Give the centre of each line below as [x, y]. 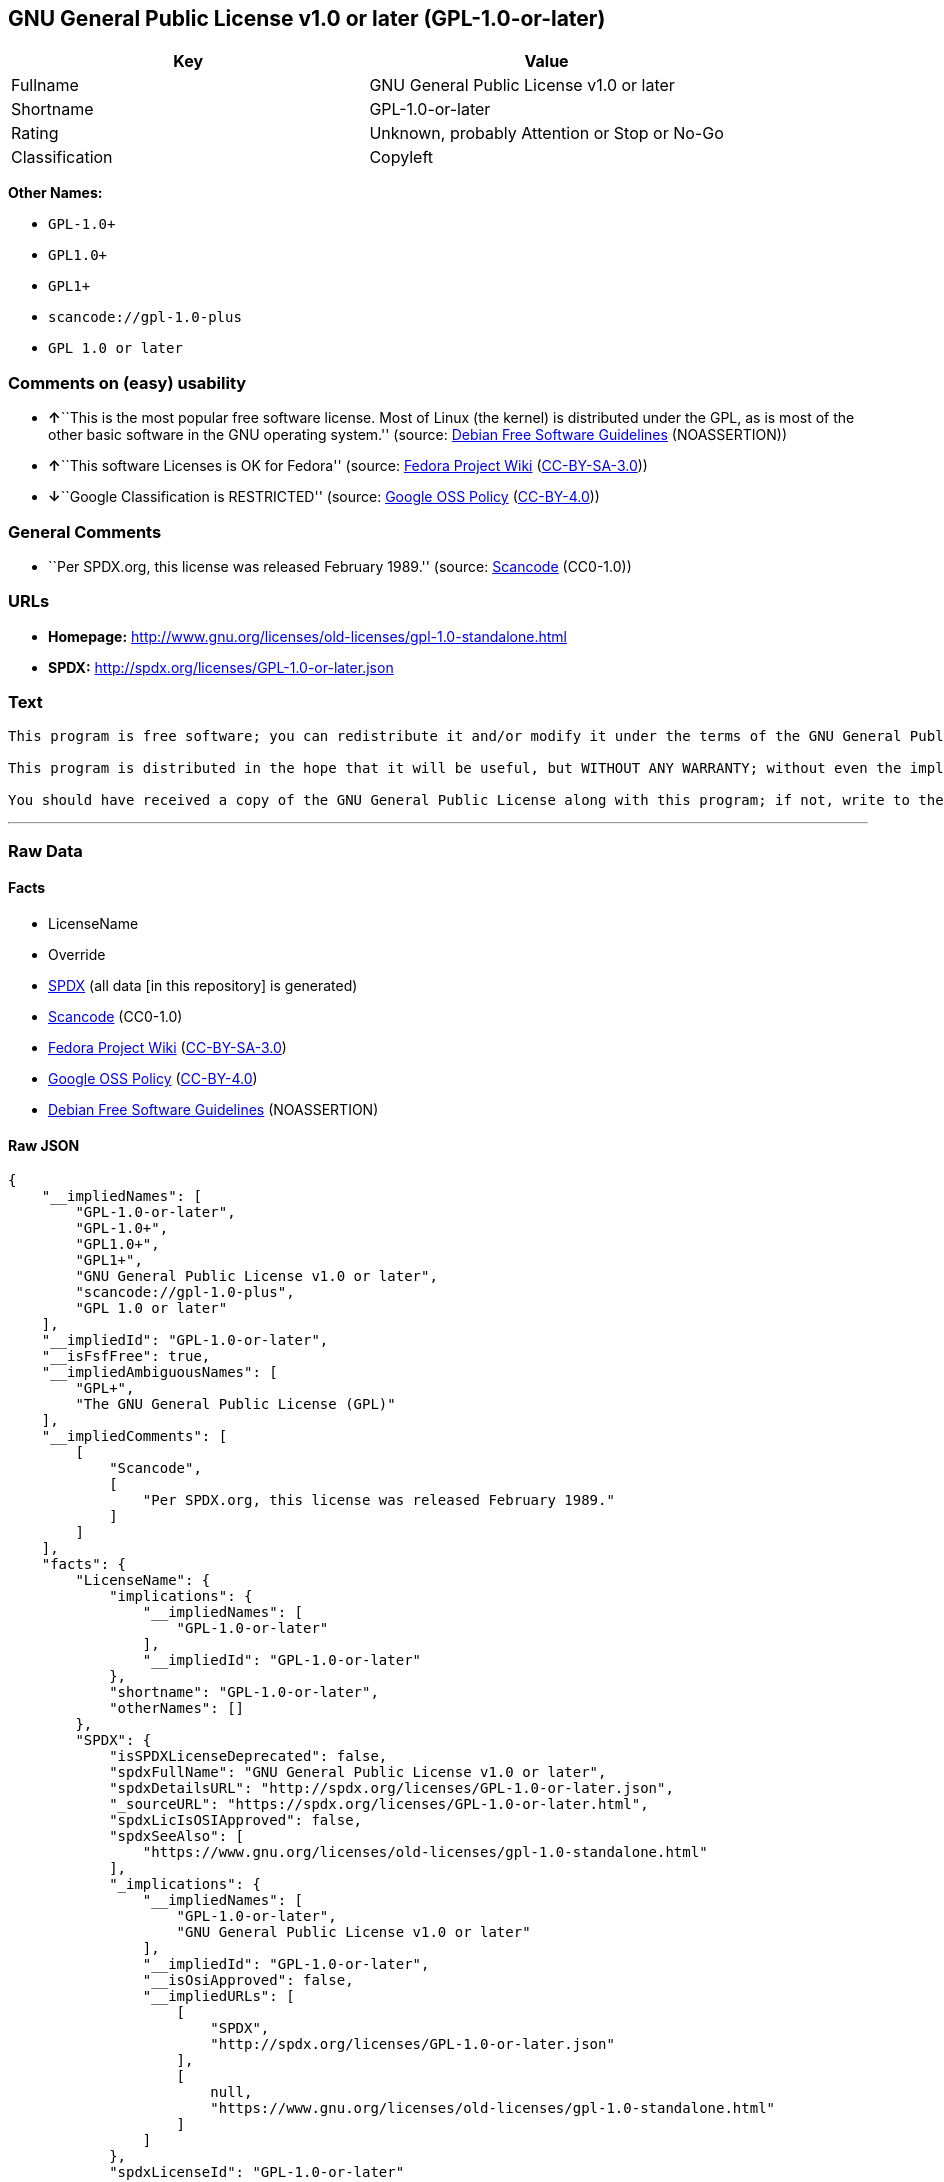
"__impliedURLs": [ [218, 1996]
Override [77, 955]
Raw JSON [44, 1145]
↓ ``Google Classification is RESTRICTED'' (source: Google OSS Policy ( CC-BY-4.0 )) [324, 497]
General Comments [85, 531]
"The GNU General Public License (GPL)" [235, 1404]
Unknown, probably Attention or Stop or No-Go [546, 133]
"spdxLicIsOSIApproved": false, [236, 1820]
